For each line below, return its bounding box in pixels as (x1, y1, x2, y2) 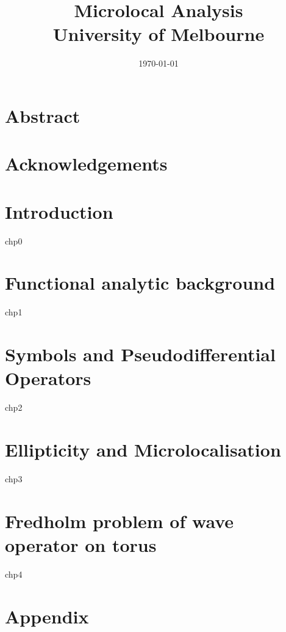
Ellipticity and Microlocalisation (5, 437, 281, 461)
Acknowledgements (5, 151, 168, 176)
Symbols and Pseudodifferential (5, 342, 276, 367)
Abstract (5, 103, 80, 128)
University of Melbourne (52, 21, 265, 46)
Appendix (5, 603, 89, 628)
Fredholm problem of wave (5, 508, 234, 533)
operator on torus (5, 532, 157, 557)
